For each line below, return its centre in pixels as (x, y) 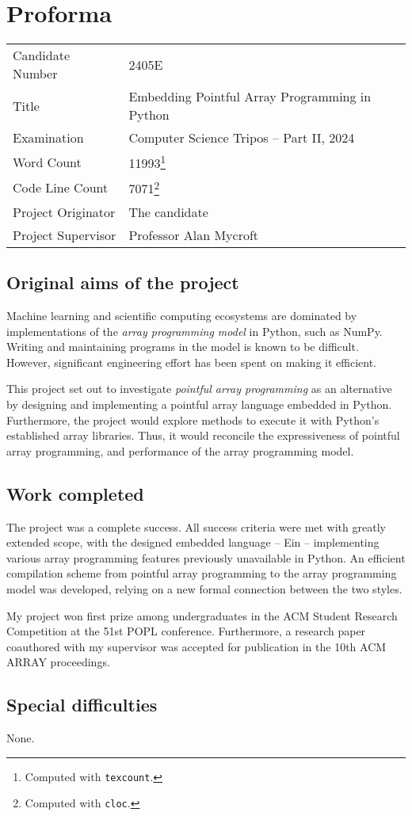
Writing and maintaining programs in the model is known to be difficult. (183, 347)
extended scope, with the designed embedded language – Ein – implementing (193, 542)
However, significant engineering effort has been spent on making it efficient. (191, 362)
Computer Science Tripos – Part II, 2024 (242, 138)
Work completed (75, 493)
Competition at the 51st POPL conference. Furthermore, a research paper (186, 631)
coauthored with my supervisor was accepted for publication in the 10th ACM (196, 646)
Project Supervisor (65, 235)
